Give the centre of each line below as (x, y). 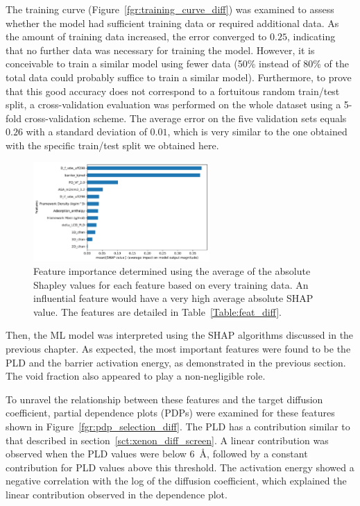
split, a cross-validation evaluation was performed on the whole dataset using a (173, 104)
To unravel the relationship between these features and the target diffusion (164, 399)
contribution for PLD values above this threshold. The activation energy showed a (180, 467)
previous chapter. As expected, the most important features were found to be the (178, 349)
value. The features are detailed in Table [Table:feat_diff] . (157, 311)
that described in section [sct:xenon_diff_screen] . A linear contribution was (167, 440)
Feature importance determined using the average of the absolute (172, 271)
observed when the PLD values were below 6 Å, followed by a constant (157, 454)
